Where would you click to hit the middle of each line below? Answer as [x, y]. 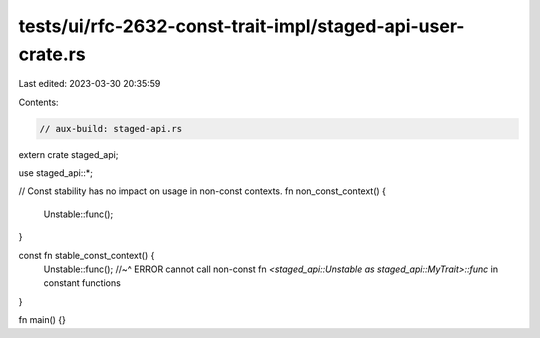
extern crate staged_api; [68, 154]
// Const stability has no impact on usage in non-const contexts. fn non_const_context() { [202, 191]
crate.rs [52, 54]
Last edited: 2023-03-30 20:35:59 [89, 84]
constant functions [82, 283]
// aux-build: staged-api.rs [111, 128]
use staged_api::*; [56, 173]
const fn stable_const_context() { [86, 255]
